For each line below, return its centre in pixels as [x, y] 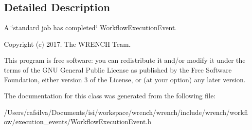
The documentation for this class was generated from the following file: [110, 96]
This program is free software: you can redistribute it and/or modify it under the [125, 60]
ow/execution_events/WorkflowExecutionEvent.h [78, 121]
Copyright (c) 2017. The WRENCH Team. [67, 44]
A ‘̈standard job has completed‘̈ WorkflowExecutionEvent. [90, 28]
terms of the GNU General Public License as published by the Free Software [118, 69]
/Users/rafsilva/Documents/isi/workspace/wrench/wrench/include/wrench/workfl [126, 112]
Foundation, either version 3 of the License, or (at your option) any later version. [125, 79]
